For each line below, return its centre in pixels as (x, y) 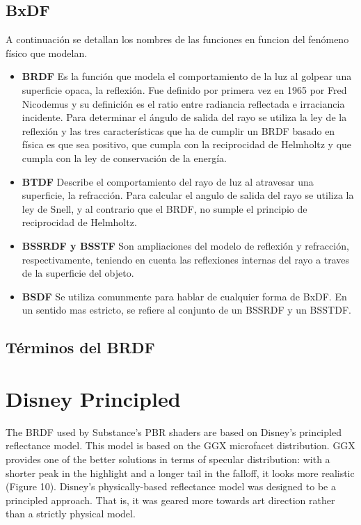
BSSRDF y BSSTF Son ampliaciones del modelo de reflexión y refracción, (185, 245)
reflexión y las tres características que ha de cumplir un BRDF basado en (178, 130)
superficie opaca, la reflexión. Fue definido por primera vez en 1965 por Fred (184, 89)
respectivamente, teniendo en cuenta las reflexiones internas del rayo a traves (186, 259)
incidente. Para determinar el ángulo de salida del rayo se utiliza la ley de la (184, 117)
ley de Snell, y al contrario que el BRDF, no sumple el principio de (165, 208)
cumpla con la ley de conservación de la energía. (124, 157)
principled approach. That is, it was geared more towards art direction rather (170, 500)
